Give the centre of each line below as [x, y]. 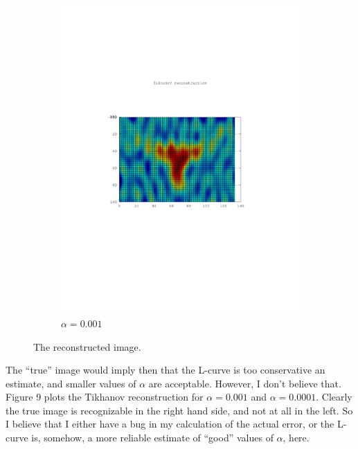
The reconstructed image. [87, 346]
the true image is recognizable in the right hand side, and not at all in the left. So [179, 410]
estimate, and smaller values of [71, 383]
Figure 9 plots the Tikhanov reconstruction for [105, 397]
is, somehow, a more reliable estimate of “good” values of [152, 438]
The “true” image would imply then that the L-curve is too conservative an [165, 370]
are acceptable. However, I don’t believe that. [245, 383]
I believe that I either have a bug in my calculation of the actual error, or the [170, 424]
